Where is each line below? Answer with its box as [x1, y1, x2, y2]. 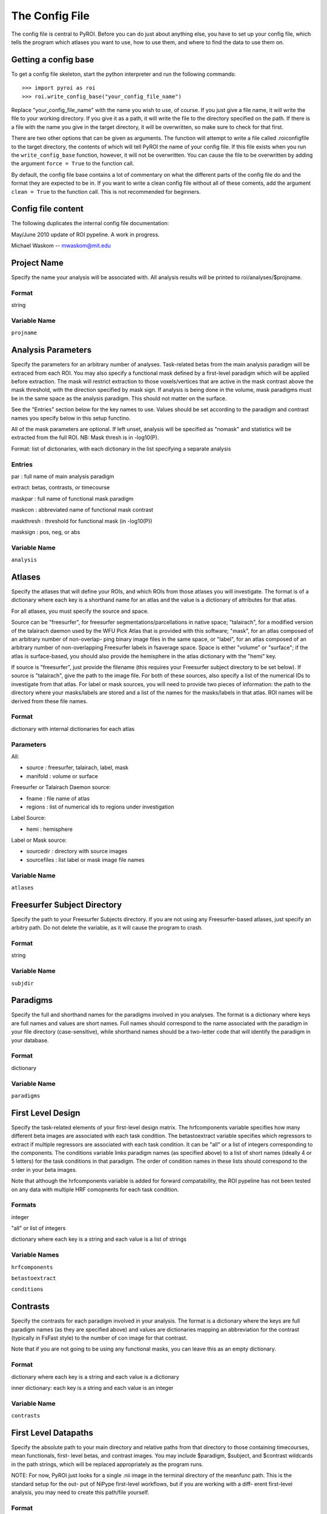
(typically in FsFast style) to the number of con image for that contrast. [11, 1334, 188, 1341]
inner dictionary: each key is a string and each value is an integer [11, 1384, 174, 1392]
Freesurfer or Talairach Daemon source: [11, 784, 111, 791]
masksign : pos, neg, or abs [11, 528, 81, 535]
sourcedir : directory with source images [26, 848, 128, 855]
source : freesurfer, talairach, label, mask [26, 764, 129, 772]
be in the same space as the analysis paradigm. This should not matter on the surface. [11, 394, 227, 402]
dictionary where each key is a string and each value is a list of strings [11, 1235, 187, 1243]
